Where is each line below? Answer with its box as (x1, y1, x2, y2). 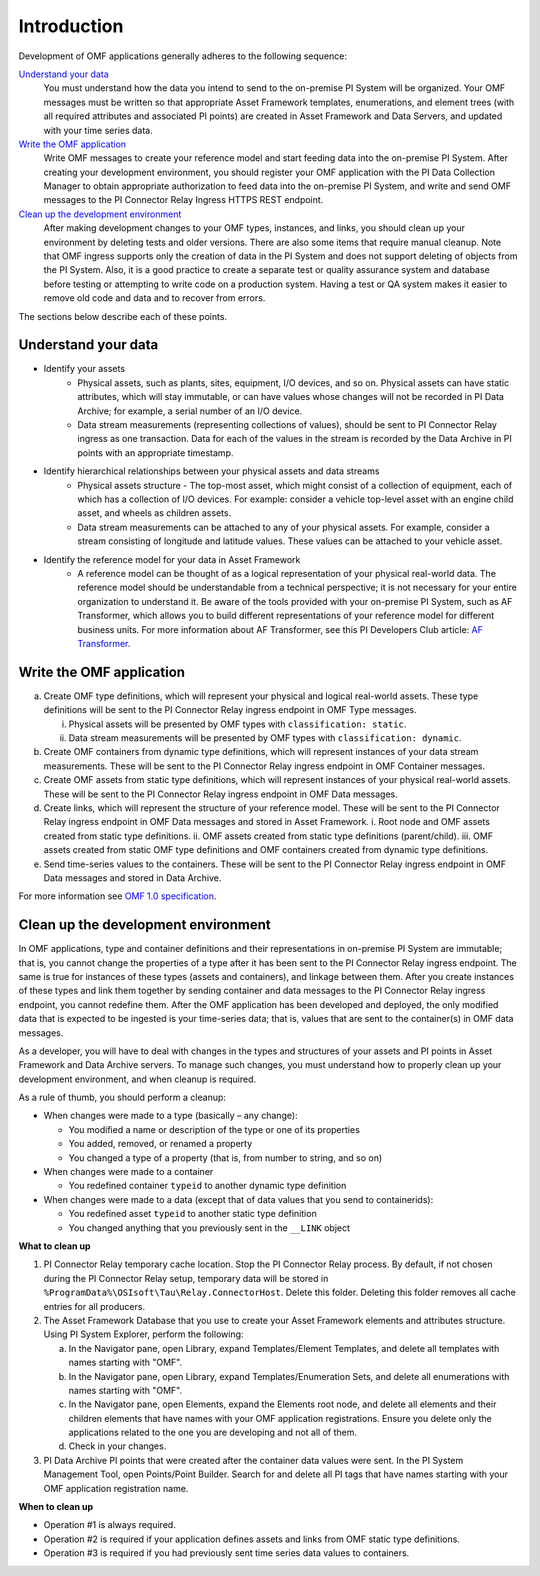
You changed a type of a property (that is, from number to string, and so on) (68, 1151, 383, 1164)
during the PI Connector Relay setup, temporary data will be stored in (43, 1272, 329, 1284)
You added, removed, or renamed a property (68, 1138, 253, 1150)
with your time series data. (43, 124, 154, 136)
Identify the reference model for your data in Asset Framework (43, 553, 301, 565)
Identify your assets (43, 363, 125, 375)
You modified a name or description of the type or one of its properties (68, 1123, 360, 1135)
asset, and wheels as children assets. (77, 507, 232, 519)
